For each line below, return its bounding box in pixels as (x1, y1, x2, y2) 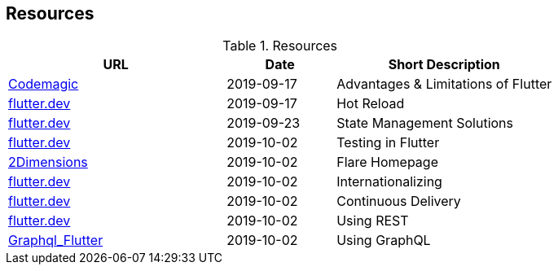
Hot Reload (336, 95, 405, 112)
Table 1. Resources (222, 37, 338, 55)
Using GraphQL (336, 232, 431, 249)
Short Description (388, 56, 500, 73)
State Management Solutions (336, 115, 513, 132)
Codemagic (8, 76, 79, 93)
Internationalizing (336, 173, 442, 190)
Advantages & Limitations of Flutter (336, 76, 552, 93)
